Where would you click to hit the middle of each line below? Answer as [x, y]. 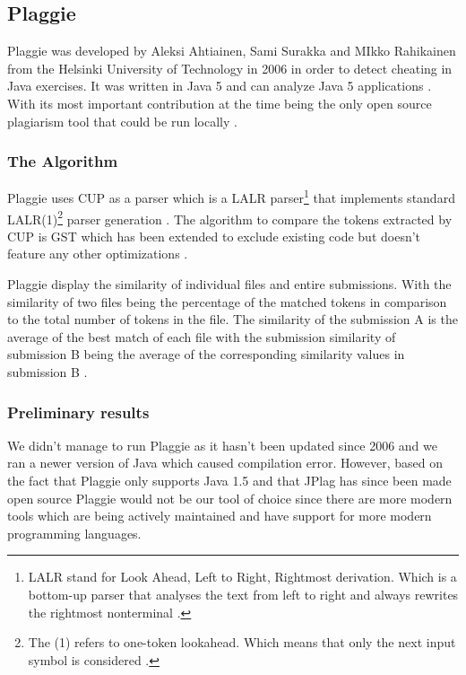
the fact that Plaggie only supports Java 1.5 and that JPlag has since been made [229, 481]
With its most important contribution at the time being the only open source [220, 103]
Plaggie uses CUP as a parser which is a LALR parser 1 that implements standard [231, 197]
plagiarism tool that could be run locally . [122, 121]
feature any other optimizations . [98, 254]
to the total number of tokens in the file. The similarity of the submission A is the [233, 319]
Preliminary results [78, 412]
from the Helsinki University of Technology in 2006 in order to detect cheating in [230, 68]
